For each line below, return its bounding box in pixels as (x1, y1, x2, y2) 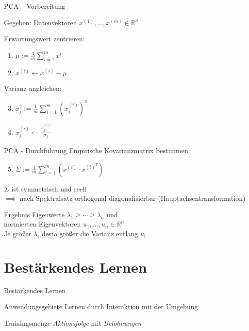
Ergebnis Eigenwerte (4, 209, 65, 219)
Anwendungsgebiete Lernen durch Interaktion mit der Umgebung (4, 301, 198, 312)
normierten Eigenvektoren (4, 219, 81, 229)
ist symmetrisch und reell (11, 183, 86, 193)
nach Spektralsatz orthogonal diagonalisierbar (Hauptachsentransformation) (19, 193, 246, 203)
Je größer (4, 228, 32, 238)
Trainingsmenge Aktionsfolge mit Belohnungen (4, 317, 142, 328)
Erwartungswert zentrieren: (4, 34, 85, 44)
